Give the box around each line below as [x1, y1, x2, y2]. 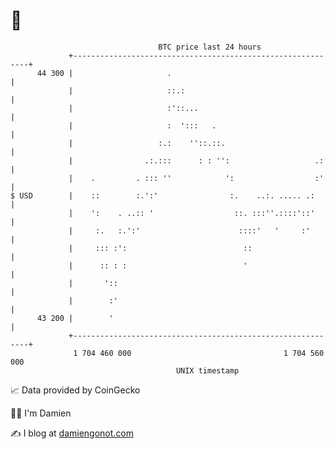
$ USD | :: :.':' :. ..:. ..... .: [10, 190, 315, 201]
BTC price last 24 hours [158, 42, 262, 52]
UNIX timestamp [175, 365, 240, 376]
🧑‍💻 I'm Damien [10, 407, 72, 419]
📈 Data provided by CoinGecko [10, 384, 141, 396]
